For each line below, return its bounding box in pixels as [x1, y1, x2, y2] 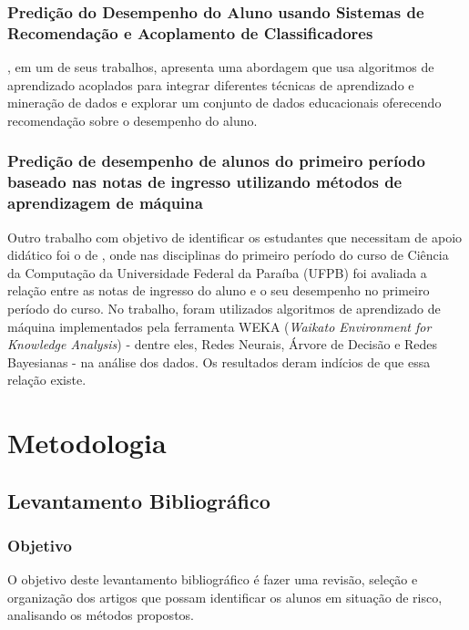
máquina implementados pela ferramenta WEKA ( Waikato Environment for [7, 316, 432, 336]
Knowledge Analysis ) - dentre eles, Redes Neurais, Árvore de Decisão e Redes [7, 335, 438, 354]
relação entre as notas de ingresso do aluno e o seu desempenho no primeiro [7, 281, 430, 300]
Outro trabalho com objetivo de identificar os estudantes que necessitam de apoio [7, 227, 463, 246]
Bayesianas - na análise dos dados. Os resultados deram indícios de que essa [7, 352, 431, 371]
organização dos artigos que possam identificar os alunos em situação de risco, [7, 587, 443, 606]
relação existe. [7, 370, 87, 389]
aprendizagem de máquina [7, 191, 203, 214]
